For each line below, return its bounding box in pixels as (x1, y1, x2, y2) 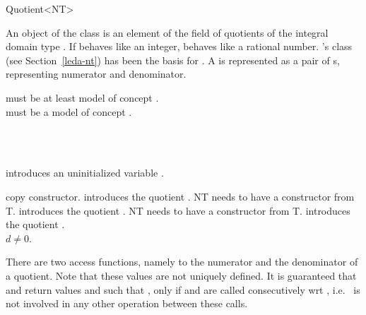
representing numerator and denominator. (6, 66, 187, 81)
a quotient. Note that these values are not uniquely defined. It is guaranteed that (6, 268, 357, 283)
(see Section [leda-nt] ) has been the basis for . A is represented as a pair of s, (6, 52, 340, 67)
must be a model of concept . (6, 104, 132, 119)
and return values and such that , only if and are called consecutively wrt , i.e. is (6, 282, 360, 297)
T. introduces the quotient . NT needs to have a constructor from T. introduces (6, 203, 350, 218)
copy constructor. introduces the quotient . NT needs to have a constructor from (6, 189, 355, 203)
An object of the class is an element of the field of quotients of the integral (6, 25, 329, 40)
